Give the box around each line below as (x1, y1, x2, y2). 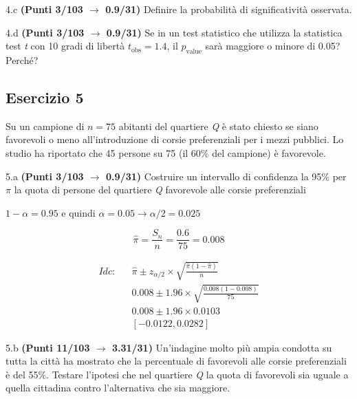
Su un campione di (6, 118, 85, 133)
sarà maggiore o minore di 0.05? (205, 39, 340, 53)
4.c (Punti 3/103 (6, 2, 83, 16)
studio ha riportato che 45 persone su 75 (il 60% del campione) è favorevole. (6, 145, 326, 160)
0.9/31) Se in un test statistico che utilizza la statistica (106, 25, 343, 39)
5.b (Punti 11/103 (6, 340, 90, 354)
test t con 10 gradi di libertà (6, 39, 125, 53)
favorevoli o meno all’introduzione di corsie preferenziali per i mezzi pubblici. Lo (6, 132, 344, 147)
